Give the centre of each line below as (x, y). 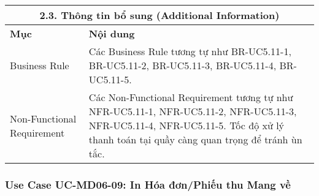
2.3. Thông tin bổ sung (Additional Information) (159, 15)
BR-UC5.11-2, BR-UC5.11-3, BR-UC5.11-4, (183, 65)
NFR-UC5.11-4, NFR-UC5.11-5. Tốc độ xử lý (186, 125)
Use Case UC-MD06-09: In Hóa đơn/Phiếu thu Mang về (148, 184)
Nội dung (112, 33)
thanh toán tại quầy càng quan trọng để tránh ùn (195, 139)
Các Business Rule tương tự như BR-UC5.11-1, (190, 51)
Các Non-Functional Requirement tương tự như (191, 97)
